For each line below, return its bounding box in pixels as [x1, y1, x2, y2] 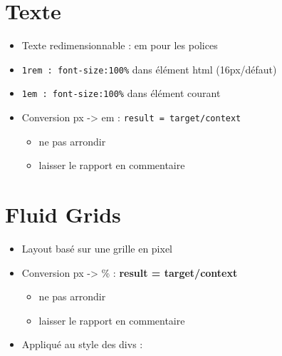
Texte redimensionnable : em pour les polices [21, 38, 218, 53]
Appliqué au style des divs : [21, 337, 143, 352]
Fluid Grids [5, 200, 121, 229]
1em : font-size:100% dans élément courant [21, 86, 221, 101]
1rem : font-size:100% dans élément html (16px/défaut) [21, 61, 277, 76]
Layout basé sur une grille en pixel [21, 241, 173, 255]
